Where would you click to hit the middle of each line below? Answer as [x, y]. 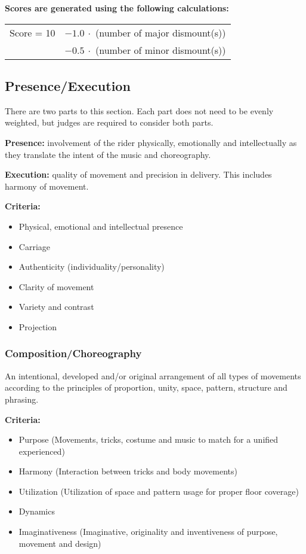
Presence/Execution [68, 85]
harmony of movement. [47, 186]
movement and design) [60, 543]
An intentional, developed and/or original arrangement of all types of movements [153, 375]
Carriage [34, 246]
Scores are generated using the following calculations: [117, 8]
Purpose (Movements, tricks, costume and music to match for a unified [149, 439]
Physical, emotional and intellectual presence [101, 226]
